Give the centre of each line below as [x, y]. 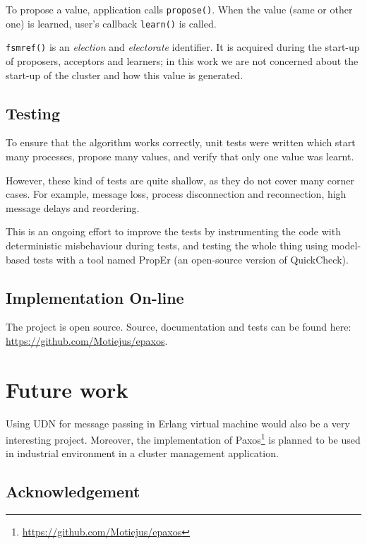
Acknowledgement [73, 491]
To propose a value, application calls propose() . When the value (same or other [179, 9]
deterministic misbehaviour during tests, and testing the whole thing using [167, 245]
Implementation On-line [95, 297]
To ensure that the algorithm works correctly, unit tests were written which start [181, 142]
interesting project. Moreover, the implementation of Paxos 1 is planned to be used [183, 438]
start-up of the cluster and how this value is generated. [125, 75]
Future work [67, 389]
